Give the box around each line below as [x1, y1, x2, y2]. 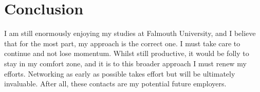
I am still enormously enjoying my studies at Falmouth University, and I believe [4, 28, 256, 39]
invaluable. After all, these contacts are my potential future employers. [4, 78, 227, 89]
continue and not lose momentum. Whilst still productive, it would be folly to [4, 48, 249, 59]
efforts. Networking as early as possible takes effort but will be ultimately [4, 68, 235, 79]
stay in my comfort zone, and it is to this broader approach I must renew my [4, 58, 247, 68]
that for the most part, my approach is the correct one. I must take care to [4, 38, 240, 48]
